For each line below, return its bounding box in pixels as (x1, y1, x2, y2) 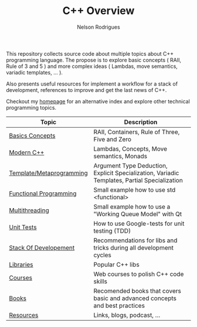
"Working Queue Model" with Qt (93, 210, 182, 218)
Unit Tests (9, 223, 37, 231)
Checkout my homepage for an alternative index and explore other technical (6, 98, 191, 105)
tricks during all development (93, 243, 174, 251)
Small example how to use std (93, 186, 176, 194)
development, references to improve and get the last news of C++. (6, 86, 167, 93)
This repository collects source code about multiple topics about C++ (6, 50, 174, 57)
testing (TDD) (93, 227, 131, 235)
